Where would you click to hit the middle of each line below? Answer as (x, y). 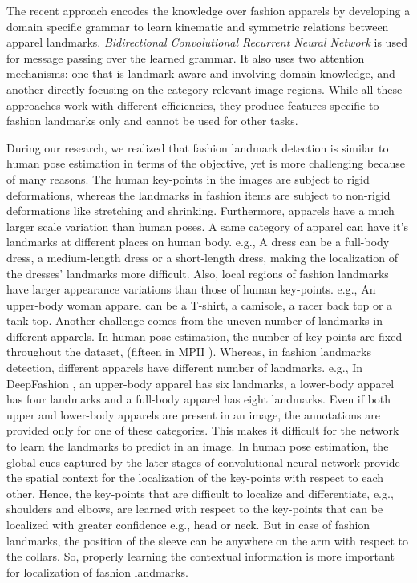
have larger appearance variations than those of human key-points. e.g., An (191, 289)
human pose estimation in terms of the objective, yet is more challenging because (206, 163)
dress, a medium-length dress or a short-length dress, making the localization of (202, 257)
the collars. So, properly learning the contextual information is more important (200, 556)
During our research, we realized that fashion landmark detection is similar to (198, 147)
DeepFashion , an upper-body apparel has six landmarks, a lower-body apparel (200, 383)
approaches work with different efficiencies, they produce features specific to (193, 105)
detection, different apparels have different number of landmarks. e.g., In (185, 368)
